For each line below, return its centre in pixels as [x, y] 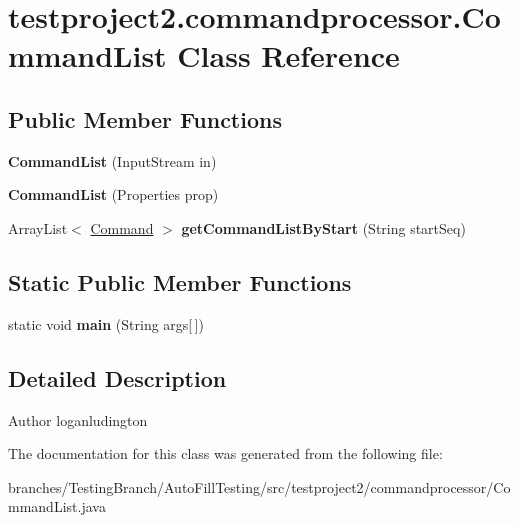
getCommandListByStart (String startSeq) [323, 227]
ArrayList [38, 227]
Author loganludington [78, 419]
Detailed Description [117, 377]
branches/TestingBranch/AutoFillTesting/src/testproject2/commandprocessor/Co [259, 486]
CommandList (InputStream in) [112, 160]
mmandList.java [57, 506]
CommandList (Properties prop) [113, 194]
